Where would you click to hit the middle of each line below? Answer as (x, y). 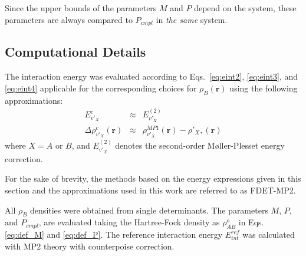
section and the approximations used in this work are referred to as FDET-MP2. (150, 190)
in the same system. (192, 19)
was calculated (269, 234)
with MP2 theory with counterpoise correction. (90, 246)
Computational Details (75, 52)
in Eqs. (251, 222)
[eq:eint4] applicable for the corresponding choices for (101, 88)
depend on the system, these (245, 8)
